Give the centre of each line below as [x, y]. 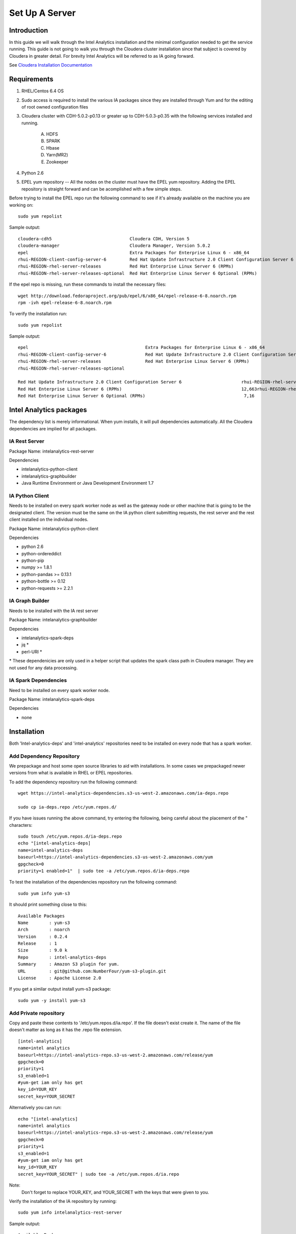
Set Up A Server [42, 13]
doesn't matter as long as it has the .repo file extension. [66, 1030]
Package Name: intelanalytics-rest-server [52, 451]
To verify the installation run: [38, 314]
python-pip [33, 561]
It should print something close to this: [48, 905]
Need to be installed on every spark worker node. [59, 690]
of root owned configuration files [55, 107]
